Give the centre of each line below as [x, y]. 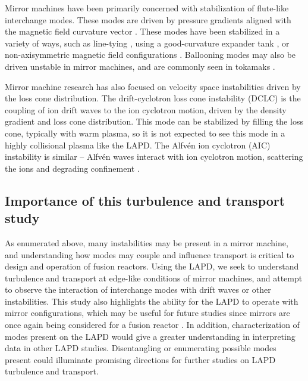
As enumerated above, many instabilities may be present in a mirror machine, [147, 242]
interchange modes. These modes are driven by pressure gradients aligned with [148, 19]
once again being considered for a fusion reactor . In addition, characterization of [152, 325]
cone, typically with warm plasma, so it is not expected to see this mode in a [145, 133]
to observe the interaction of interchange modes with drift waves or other [138, 289]
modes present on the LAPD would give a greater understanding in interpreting [150, 336]
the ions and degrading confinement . [72, 168]
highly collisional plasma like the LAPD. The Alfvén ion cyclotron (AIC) [138, 145]
